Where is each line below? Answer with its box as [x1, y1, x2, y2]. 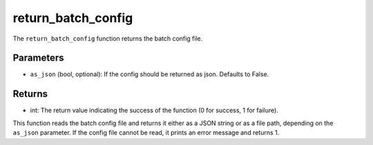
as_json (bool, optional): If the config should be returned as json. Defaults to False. [30, 70, 269, 78]
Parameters [12, 52, 64, 64]
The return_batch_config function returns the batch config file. [12, 34, 203, 43]
